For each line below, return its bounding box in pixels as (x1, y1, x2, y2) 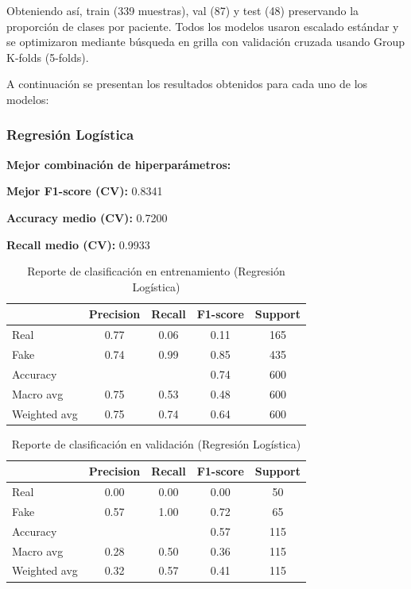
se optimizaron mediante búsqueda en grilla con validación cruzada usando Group (6, 33, 405, 50)
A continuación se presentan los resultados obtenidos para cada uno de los (6, 75, 368, 92)
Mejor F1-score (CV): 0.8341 (6, 183, 163, 199)
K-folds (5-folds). (6, 48, 89, 65)
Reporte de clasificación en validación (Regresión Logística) (11, 435, 301, 452)
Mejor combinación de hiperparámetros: (6, 156, 231, 172)
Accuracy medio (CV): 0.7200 (6, 209, 168, 225)
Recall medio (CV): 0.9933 (6, 236, 150, 252)
